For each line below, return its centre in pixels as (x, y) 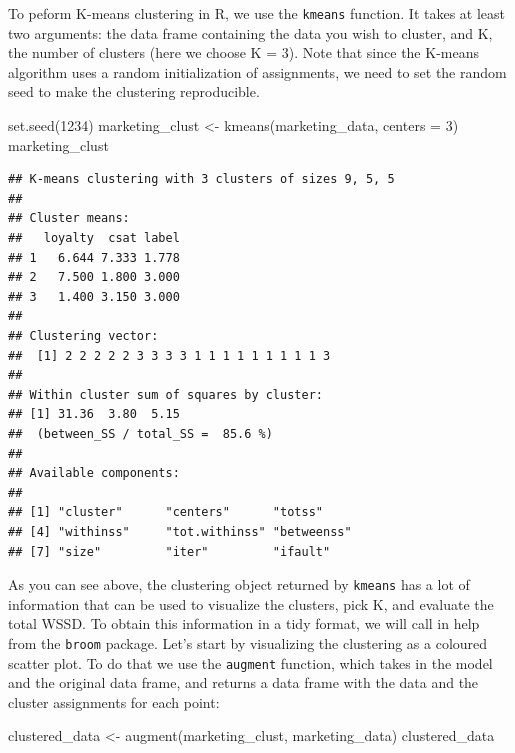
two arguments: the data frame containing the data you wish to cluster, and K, (250, 32)
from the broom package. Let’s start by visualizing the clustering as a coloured (248, 642)
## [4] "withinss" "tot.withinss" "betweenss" (180, 531)
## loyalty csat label (94, 238)
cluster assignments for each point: (114, 701)
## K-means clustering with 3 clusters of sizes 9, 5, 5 (201, 179)
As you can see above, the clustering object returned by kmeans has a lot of (239, 584)
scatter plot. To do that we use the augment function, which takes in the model (250, 662)
